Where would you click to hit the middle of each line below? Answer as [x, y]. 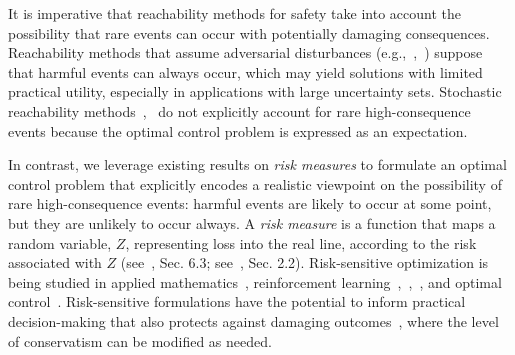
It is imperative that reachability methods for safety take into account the [234, 13]
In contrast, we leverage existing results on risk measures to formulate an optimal [257, 164]
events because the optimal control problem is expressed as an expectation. [238, 130]
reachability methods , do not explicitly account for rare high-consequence [239, 110]
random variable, [60, 242]
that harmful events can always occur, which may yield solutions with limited [245, 71]
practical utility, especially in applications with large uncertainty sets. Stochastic [255, 91]
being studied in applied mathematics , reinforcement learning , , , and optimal [255, 281]
